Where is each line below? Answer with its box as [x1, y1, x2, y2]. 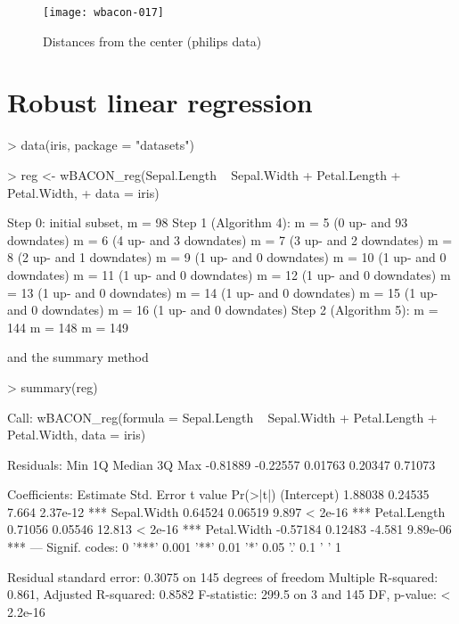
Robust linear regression [7, 84, 313, 120]
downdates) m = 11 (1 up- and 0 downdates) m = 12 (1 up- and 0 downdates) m [7, 265, 451, 283]
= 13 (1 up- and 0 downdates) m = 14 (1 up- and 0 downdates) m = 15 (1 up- [7, 283, 439, 301]
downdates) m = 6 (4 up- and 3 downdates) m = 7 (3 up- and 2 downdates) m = [7, 230, 453, 249]
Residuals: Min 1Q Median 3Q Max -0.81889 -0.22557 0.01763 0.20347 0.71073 [7, 455, 436, 473]
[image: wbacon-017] [43, 6, 165, 19]
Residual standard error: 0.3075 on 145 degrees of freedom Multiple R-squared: [7, 567, 439, 586]
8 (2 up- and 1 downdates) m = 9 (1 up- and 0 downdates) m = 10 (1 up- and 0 [7, 248, 447, 267]
